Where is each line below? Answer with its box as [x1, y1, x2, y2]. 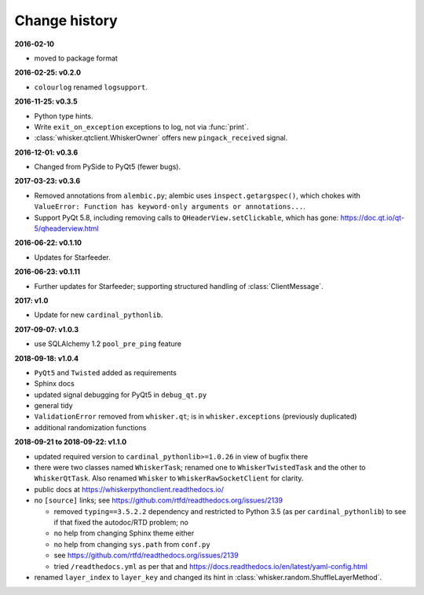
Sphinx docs [34, 379, 75, 389]
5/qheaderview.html [34, 224, 99, 233]
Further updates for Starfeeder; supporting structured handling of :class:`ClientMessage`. [34, 281, 323, 290]
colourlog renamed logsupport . [34, 82, 148, 92]
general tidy [34, 401, 74, 411]
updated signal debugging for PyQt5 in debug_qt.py [34, 389, 207, 400]
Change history [14, 12, 118, 29]
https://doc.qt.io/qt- [340, 213, 404, 222]
